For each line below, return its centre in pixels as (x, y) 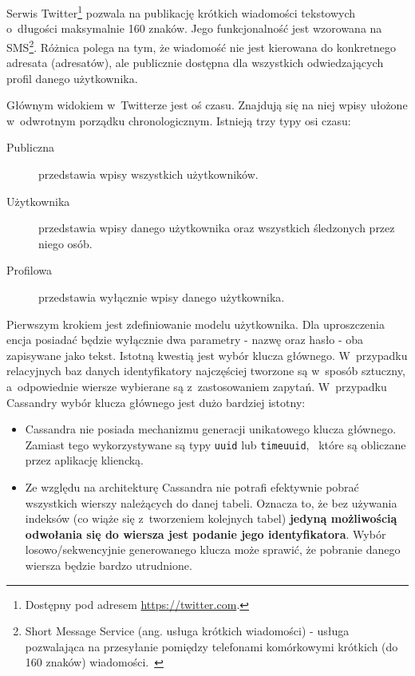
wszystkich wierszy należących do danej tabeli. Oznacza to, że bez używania (211, 502)
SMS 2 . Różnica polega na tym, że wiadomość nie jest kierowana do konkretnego (202, 45)
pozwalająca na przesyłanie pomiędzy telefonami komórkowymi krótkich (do (211, 646)
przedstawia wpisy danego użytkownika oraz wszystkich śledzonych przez (217, 228)
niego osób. (65, 243)
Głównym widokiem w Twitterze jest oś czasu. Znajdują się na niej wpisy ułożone (207, 105)
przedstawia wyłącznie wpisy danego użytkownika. (162, 297)
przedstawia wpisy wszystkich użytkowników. (148, 174)
